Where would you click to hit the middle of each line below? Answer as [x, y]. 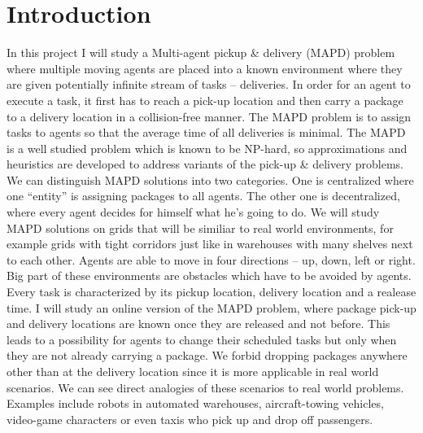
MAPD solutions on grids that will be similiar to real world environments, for [200, 227]
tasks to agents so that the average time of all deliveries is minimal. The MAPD [206, 132]
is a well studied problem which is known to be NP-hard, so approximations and [207, 148]
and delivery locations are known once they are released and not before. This [198, 324]
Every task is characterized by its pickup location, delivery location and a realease [211, 292]
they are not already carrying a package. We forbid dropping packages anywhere [207, 355]
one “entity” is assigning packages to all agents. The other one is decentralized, [203, 196]
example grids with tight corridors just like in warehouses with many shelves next [210, 244]
